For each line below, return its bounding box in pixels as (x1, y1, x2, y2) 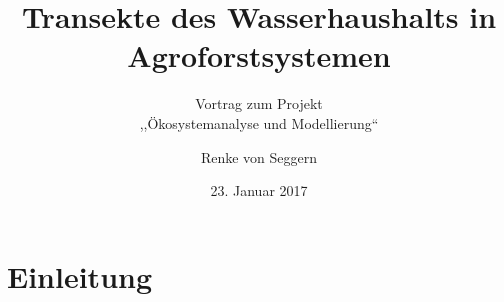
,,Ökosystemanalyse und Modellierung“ (139, 112, 379, 133)
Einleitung (7, 255, 153, 296)
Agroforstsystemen (127, 35, 391, 76)
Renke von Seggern (200, 146, 318, 167)
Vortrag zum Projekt (195, 93, 323, 114)
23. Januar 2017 (210, 180, 308, 201)
